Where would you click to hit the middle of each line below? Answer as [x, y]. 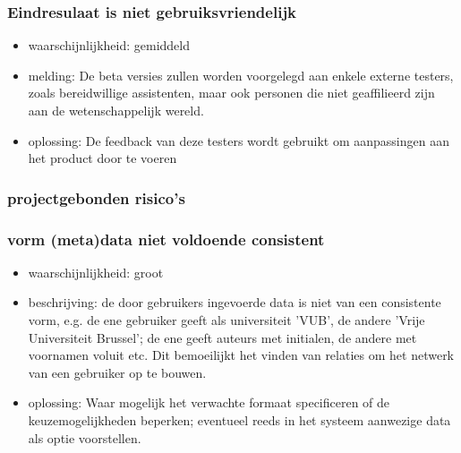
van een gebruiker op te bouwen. [117, 372]
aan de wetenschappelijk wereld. [116, 110]
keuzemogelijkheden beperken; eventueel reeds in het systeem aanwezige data [239, 420]
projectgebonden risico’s [96, 197]
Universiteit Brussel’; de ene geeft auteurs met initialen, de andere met [222, 337]
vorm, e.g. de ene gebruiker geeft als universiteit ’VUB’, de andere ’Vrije [226, 320]
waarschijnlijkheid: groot [96, 272]
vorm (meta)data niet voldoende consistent [166, 239]
